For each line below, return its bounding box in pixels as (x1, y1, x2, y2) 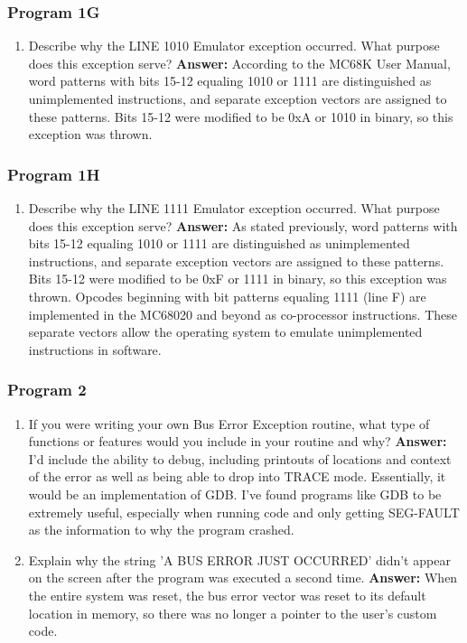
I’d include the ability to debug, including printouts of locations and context (28, 449, 452, 468)
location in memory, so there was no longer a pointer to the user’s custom (28, 603, 437, 622)
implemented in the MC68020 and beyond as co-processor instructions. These (28, 304, 458, 323)
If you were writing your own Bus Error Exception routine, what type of (28, 414, 430, 433)
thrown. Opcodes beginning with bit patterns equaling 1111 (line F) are (28, 286, 426, 305)
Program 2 (7, 378, 87, 401)
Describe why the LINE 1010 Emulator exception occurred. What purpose (28, 36, 440, 55)
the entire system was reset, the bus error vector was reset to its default (28, 585, 426, 604)
